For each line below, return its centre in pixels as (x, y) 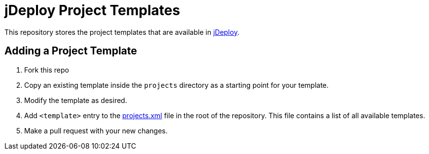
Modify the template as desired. (76, 100)
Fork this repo (47, 70)
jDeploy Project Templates (92, 10)
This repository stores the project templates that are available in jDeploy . (122, 32)
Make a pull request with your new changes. (96, 130)
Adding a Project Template (71, 51)
